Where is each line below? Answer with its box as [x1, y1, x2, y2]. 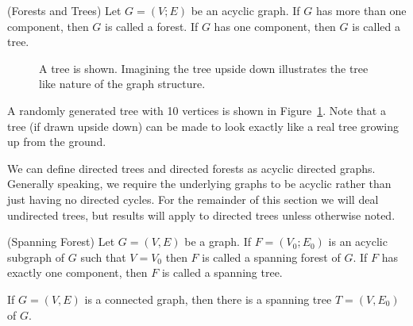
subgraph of [7, 248, 65, 265]
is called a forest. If [105, 17, 199, 34]
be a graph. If [184, 233, 251, 250]
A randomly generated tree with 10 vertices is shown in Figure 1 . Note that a [7, 102, 386, 118]
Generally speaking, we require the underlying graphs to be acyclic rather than [7, 175, 392, 192]
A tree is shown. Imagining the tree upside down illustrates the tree [39, 59, 369, 76]
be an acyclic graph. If [191, 2, 300, 18]
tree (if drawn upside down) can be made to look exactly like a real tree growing [7, 117, 399, 134]
